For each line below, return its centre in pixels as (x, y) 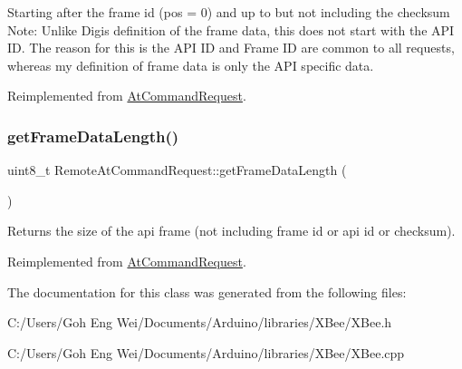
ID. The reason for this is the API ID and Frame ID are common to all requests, (231, 48)
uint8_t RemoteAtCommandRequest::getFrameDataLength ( (177, 170)
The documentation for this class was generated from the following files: (207, 291)
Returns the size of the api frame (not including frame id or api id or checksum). (231, 231)
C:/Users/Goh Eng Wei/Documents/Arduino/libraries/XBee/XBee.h (200, 322)
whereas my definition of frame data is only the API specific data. (191, 65)
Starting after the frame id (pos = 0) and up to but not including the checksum (229, 12)
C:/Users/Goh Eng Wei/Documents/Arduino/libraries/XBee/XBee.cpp (206, 352)
